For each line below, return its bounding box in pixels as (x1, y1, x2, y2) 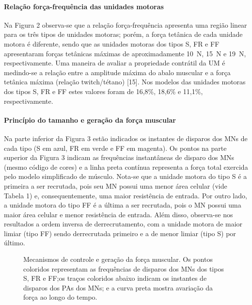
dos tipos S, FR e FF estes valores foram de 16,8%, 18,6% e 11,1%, (4, 86, 203, 96)
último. (4, 238, 25, 248)
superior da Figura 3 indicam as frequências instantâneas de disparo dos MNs (4, 152, 235, 162)
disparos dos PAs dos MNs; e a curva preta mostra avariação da (23, 282, 213, 292)
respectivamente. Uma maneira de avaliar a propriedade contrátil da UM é (4, 58, 225, 68)
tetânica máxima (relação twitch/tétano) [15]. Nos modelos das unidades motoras (4, 77, 246, 87)
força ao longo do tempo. (23, 292, 97, 302)
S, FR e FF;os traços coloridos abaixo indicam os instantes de (23, 273, 207, 283)
